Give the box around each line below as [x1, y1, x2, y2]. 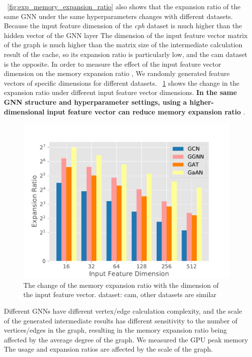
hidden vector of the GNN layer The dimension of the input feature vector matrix [4, 30, 248, 40]
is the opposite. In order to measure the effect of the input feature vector [4, 58, 221, 69]
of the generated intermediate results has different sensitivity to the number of [4, 315, 238, 325]
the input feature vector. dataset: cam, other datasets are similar [23, 289, 216, 300]
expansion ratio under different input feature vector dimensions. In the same [4, 87, 237, 97]
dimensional [4, 106, 45, 116]
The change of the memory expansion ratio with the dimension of [23, 280, 219, 290]
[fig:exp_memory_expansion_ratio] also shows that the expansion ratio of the [7, 1, 241, 11]
